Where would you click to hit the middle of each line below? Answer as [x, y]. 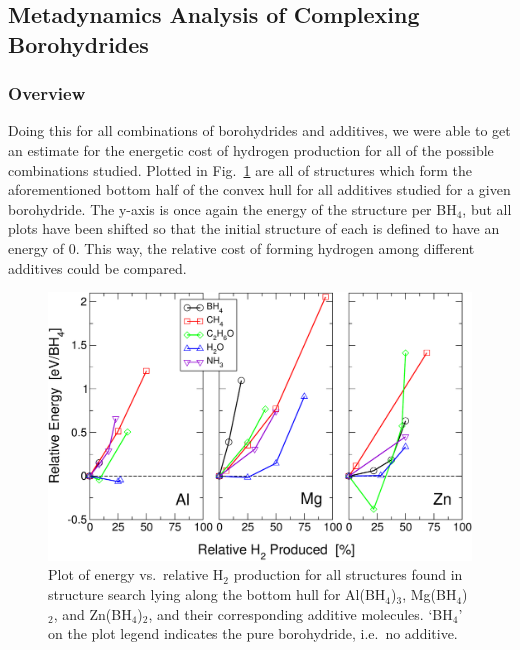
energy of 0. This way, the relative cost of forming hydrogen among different [241, 247]
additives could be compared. [97, 267]
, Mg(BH [429, 594]
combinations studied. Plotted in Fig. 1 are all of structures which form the [240, 169]
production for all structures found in [348, 574]
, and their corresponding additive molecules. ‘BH [300, 613]
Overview [47, 93]
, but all [487, 208]
